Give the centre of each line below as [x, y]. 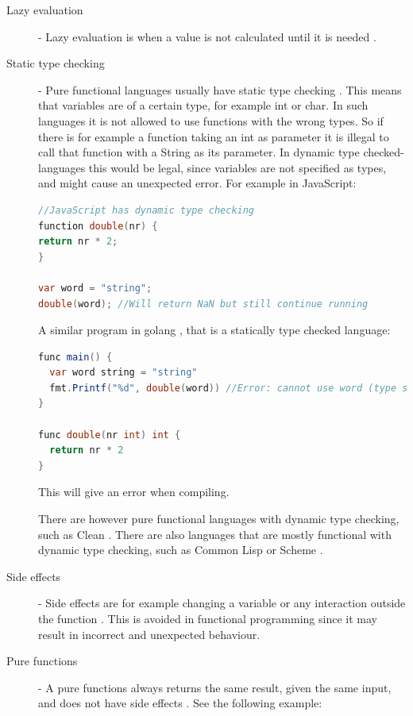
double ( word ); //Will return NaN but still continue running [203, 304]
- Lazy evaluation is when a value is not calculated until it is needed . [207, 36]
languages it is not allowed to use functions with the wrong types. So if [211, 120]
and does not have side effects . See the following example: [180, 703]
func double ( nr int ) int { [110, 435]
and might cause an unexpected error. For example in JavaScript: [197, 183]
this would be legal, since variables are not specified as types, [237, 167]
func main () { [75, 357]
